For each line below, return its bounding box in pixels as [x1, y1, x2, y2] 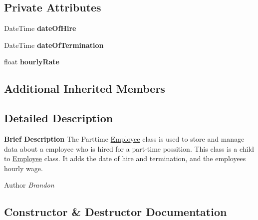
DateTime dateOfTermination [4, 39, 104, 50]
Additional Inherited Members [4, 81, 165, 96]
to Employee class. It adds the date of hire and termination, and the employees [4, 153, 246, 164]
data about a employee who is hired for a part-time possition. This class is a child [4, 143, 255, 154]
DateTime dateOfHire [4, 23, 76, 33]
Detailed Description [4, 110, 113, 126]
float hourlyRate [4, 56, 59, 67]
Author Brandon [4, 180, 54, 190]
